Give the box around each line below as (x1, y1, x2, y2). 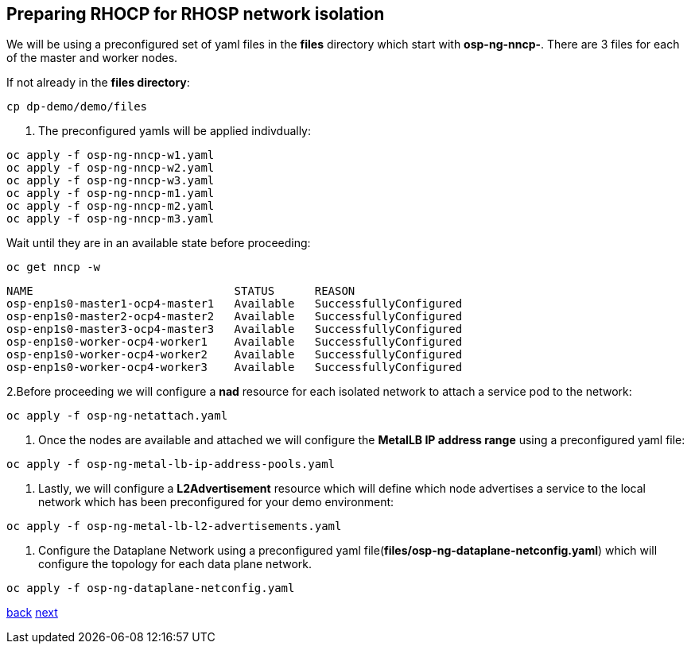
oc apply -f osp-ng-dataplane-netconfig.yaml (6, 582, 295, 595)
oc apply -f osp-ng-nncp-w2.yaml (6, 161, 215, 175)
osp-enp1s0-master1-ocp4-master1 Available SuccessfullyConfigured (6, 297, 463, 311)
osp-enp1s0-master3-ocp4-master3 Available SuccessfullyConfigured (6, 323, 463, 336)
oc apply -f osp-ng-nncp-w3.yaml (6, 174, 215, 188)
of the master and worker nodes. (6, 51, 178, 65)
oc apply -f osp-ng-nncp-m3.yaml (6, 212, 215, 226)
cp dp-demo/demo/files (6, 100, 148, 114)
